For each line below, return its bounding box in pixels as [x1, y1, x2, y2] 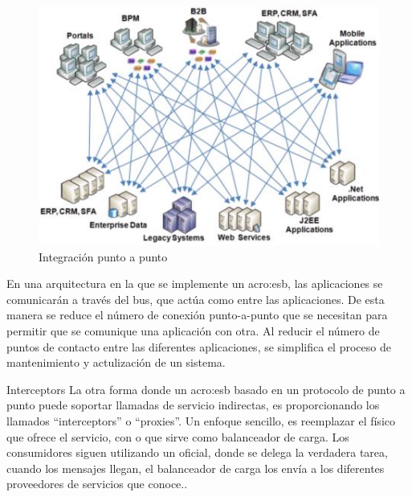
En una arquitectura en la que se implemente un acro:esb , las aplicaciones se [6, 275, 383, 292]
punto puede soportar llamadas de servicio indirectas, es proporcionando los [6, 396, 380, 413]
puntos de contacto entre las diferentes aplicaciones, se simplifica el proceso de [6, 338, 391, 355]
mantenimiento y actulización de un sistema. [6, 354, 226, 371]
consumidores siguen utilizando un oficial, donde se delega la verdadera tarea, [6, 444, 388, 461]
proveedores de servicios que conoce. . [6, 475, 188, 492]
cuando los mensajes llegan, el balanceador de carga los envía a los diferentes [6, 459, 385, 476]
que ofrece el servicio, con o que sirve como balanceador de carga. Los [6, 428, 349, 445]
